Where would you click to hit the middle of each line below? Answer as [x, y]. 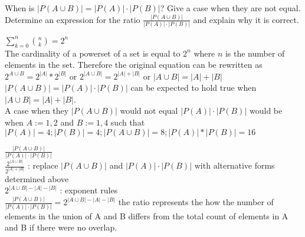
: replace [43, 165]
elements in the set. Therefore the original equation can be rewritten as [134, 65]
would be [266, 111]
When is [20, 8]
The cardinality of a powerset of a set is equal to [93, 53]
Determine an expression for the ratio [73, 19]
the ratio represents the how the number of [196, 202]
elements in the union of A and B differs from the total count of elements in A [147, 215]
